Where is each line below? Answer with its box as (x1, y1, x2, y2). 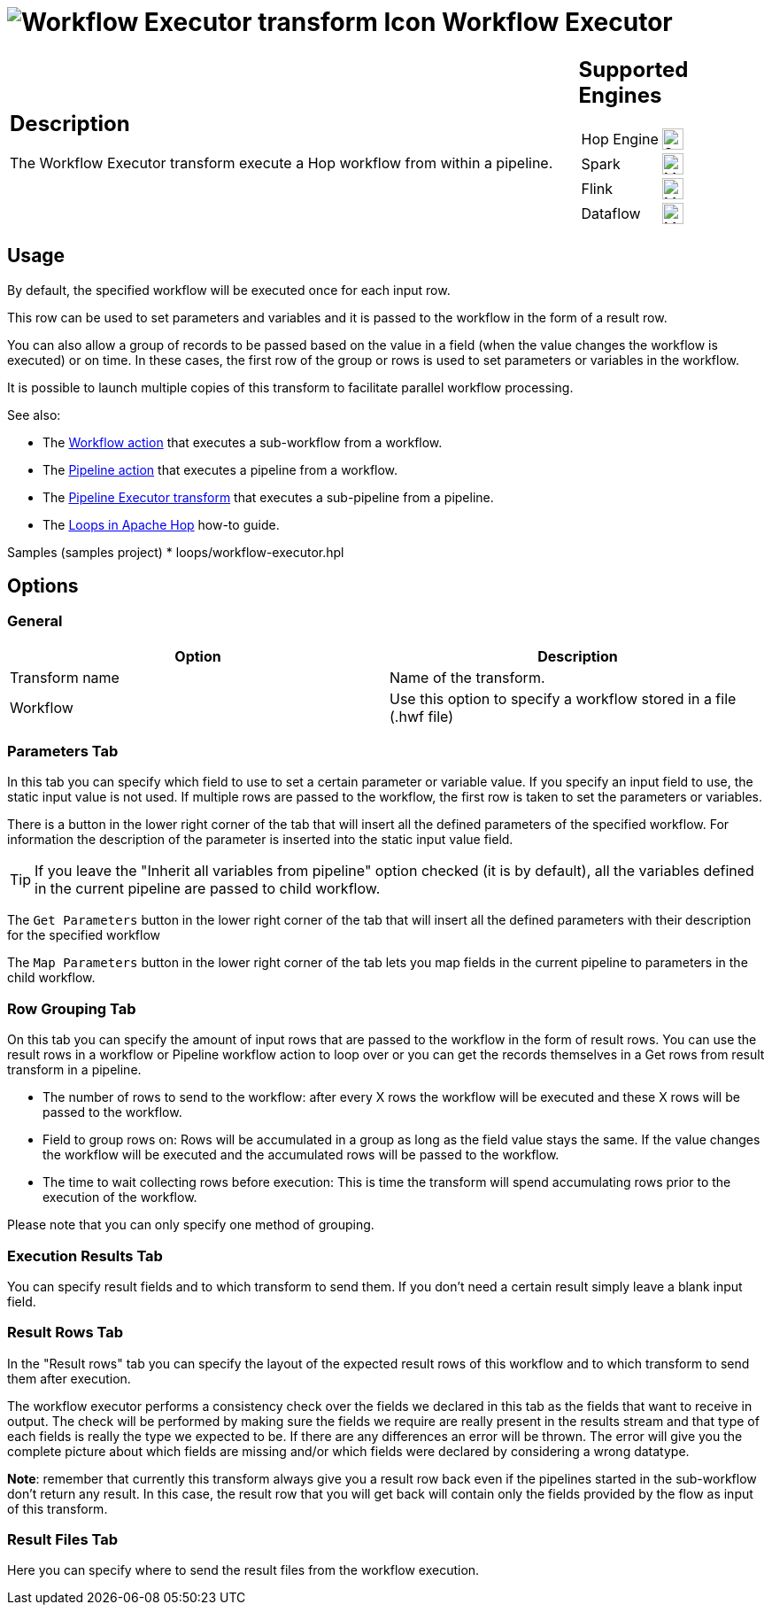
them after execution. (7, 1370, 131, 1386)
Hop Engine (581, 129, 659, 148)
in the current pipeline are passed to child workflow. (35, 880, 381, 898)
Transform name (10, 668, 120, 686)
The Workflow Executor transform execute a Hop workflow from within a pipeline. (10, 154, 553, 173)
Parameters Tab (7, 742, 119, 761)
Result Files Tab (7, 1531, 118, 1549)
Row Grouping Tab (7, 999, 136, 1018)
